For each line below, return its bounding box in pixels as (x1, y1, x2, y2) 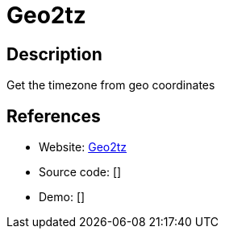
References (6, 105, 101, 126)
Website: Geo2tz (39, 140, 127, 155)
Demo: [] (39, 190, 85, 204)
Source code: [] (39, 165, 122, 179)
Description (6, 43, 102, 64)
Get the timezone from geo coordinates (6, 78, 215, 93)
